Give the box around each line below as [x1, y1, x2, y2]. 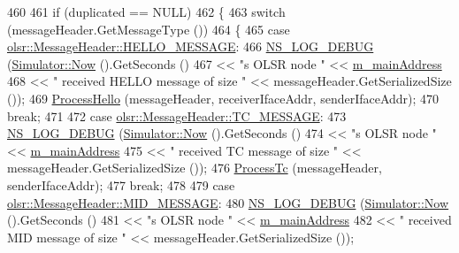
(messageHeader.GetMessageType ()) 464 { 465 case [7, 19, 290, 38]
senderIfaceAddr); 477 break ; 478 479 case [7, 175, 235, 194]
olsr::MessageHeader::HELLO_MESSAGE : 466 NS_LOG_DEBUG [7, 37, 374, 56]
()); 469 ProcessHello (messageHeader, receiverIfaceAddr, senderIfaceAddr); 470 [7, 88, 440, 107]
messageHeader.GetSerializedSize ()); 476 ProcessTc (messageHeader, [7, 158, 382, 177]
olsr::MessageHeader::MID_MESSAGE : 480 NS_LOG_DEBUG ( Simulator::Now [7, 193, 449, 211]
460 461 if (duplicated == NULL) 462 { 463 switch [7, 3, 286, 20]
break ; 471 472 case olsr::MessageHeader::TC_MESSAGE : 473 [7, 106, 347, 125]
